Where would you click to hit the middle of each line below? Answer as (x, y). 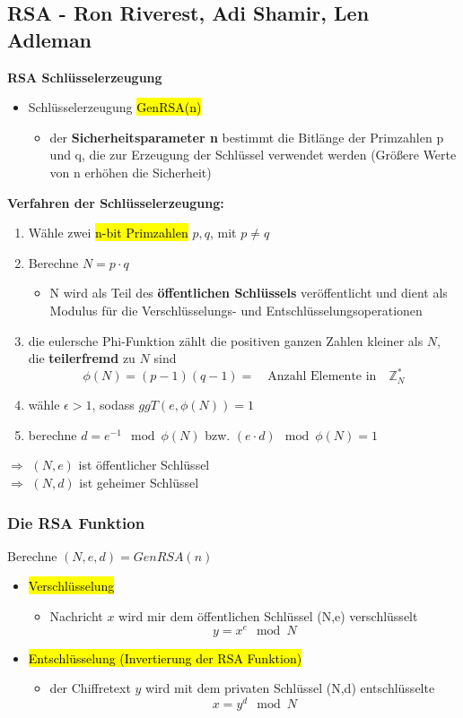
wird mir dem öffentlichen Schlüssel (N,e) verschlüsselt (268, 616)
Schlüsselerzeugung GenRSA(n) (115, 107)
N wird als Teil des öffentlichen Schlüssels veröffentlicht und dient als (249, 293)
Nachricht (76, 616)
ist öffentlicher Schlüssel (144, 465)
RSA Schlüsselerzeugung (85, 77)
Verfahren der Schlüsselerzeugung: (116, 202)
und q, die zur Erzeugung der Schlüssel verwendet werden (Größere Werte (253, 155)
